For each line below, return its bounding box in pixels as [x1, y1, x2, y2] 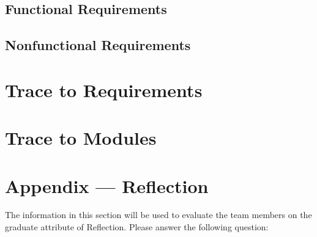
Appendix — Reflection [5, 173, 209, 198]
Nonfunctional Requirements [5, 35, 191, 54]
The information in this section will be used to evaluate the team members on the [5, 208, 312, 221]
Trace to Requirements [5, 77, 203, 102]
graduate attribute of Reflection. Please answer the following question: [5, 221, 269, 233]
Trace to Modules [5, 125, 157, 150]
